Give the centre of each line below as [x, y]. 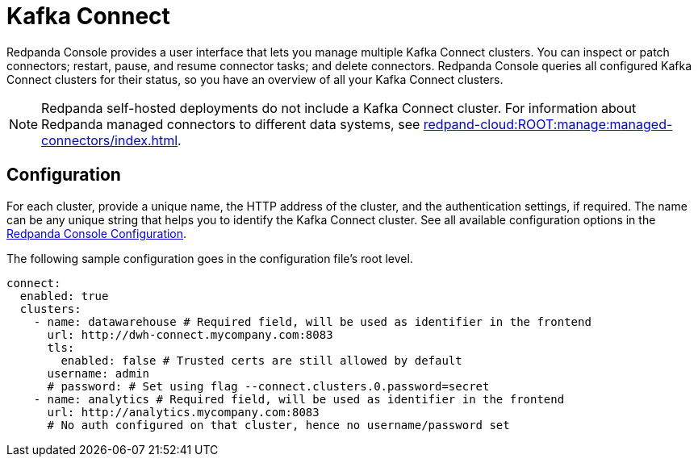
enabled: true [64, 296]
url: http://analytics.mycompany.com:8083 [183, 412]
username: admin [98, 373]
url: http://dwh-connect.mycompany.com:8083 [190, 334]
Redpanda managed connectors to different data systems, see [231, 124]
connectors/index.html [110, 140]
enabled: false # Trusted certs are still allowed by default [261, 360]
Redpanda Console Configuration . [97, 233]
